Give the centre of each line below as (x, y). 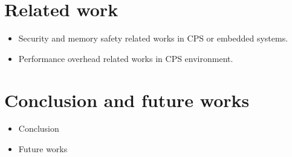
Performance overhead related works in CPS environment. (126, 58)
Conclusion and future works (127, 100)
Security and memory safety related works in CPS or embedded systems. (153, 38)
